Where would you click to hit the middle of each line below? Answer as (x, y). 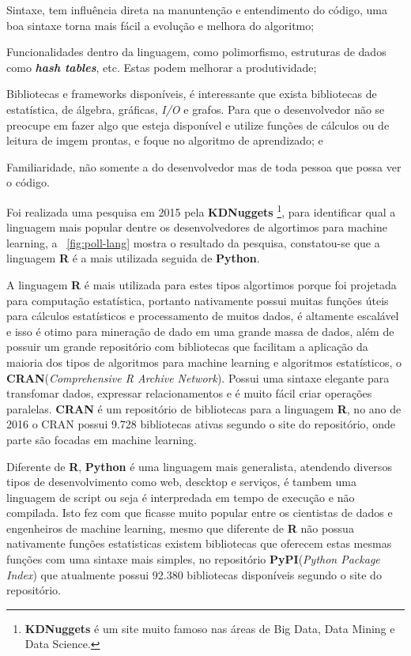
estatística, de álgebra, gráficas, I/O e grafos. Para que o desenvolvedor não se (196, 109)
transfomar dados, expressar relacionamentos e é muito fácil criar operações (189, 393)
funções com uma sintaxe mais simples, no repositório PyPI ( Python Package (193, 559)
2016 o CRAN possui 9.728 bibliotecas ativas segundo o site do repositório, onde (201, 424)
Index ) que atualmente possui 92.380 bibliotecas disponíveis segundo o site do (194, 574)
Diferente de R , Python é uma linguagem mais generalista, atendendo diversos (199, 466)
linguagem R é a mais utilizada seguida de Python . (133, 258)
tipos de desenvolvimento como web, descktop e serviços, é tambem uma (181, 482)
